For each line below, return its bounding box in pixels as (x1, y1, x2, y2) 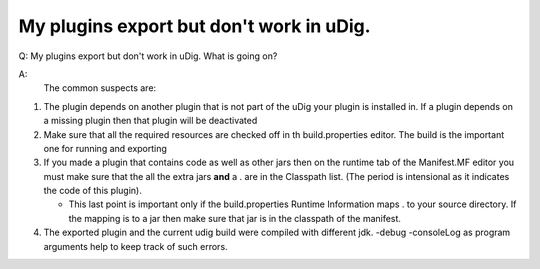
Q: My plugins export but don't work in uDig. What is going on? (18, 50, 278, 62)
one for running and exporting (43, 142, 167, 154)
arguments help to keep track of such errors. (43, 240, 229, 252)
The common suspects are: (43, 82, 157, 94)
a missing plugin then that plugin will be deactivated (43, 115, 258, 127)
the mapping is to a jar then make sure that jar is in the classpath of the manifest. (68, 212, 402, 224)
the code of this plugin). (43, 185, 142, 197)
